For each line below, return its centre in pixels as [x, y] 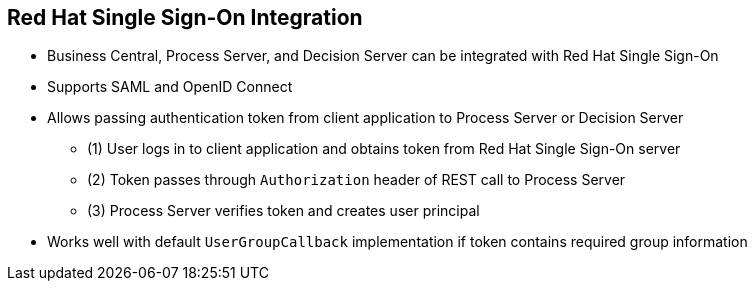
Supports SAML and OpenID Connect [170, 87]
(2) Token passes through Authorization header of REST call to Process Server [356, 180]
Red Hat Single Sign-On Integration [185, 17]
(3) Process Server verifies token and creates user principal [283, 211]
